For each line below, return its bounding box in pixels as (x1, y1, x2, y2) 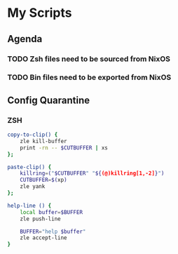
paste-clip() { (7, 163, 52, 171)
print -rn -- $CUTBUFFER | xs (20, 144, 109, 152)
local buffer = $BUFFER (20, 208, 83, 215)
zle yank (20, 183, 46, 190)
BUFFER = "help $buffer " (20, 228, 86, 235)
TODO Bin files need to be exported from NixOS (7, 72, 172, 82)
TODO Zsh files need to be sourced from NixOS (7, 54, 170, 64)
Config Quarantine (7, 94, 90, 106)
